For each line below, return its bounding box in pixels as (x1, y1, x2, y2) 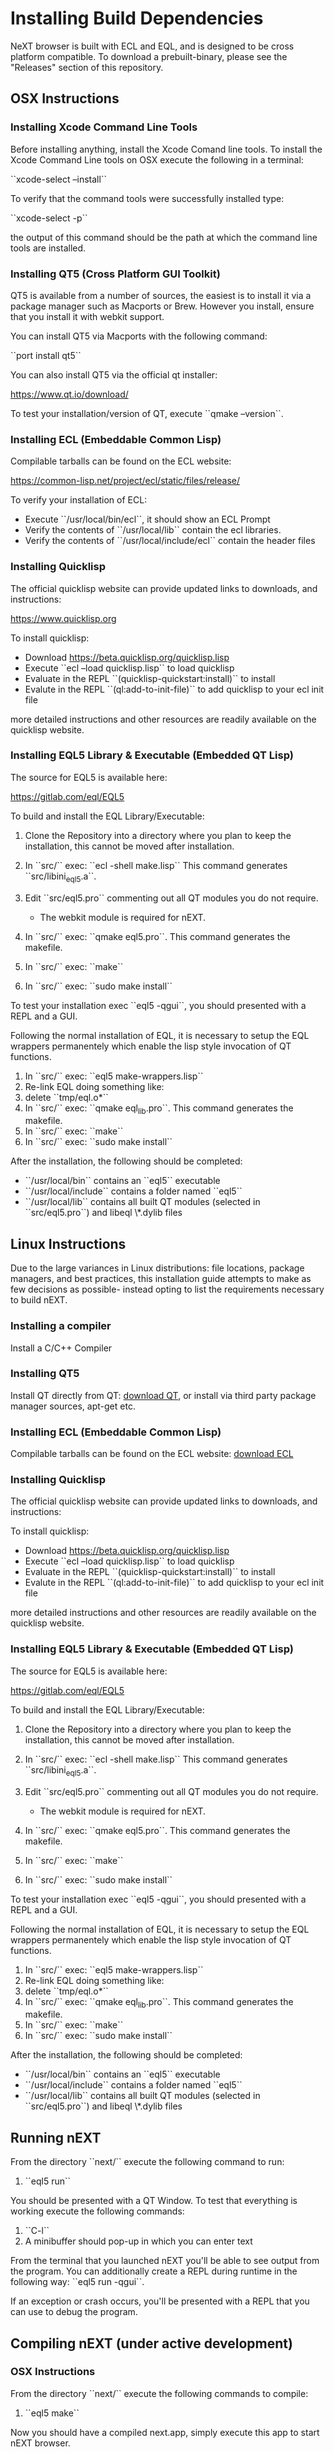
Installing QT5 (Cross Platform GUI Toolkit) (10, 267, 221, 281)
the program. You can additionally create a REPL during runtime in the (10, 2265, 298, 2277)
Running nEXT (10, 2129, 102, 2146)
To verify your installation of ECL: (10, 494, 148, 506)
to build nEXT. (10, 1294, 68, 1306)
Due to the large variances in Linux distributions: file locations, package (10, 1262, 305, 1274)
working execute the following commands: (10, 2205, 185, 2217)
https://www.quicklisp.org (10, 612, 117, 624)
